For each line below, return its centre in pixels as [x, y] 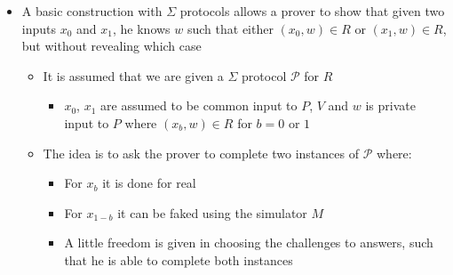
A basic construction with [92, 11]
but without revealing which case [111, 46]
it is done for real [149, 183]
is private [390, 105]
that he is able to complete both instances [179, 259]
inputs [39, 28]
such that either [230, 28]
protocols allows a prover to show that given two [312, 11]
